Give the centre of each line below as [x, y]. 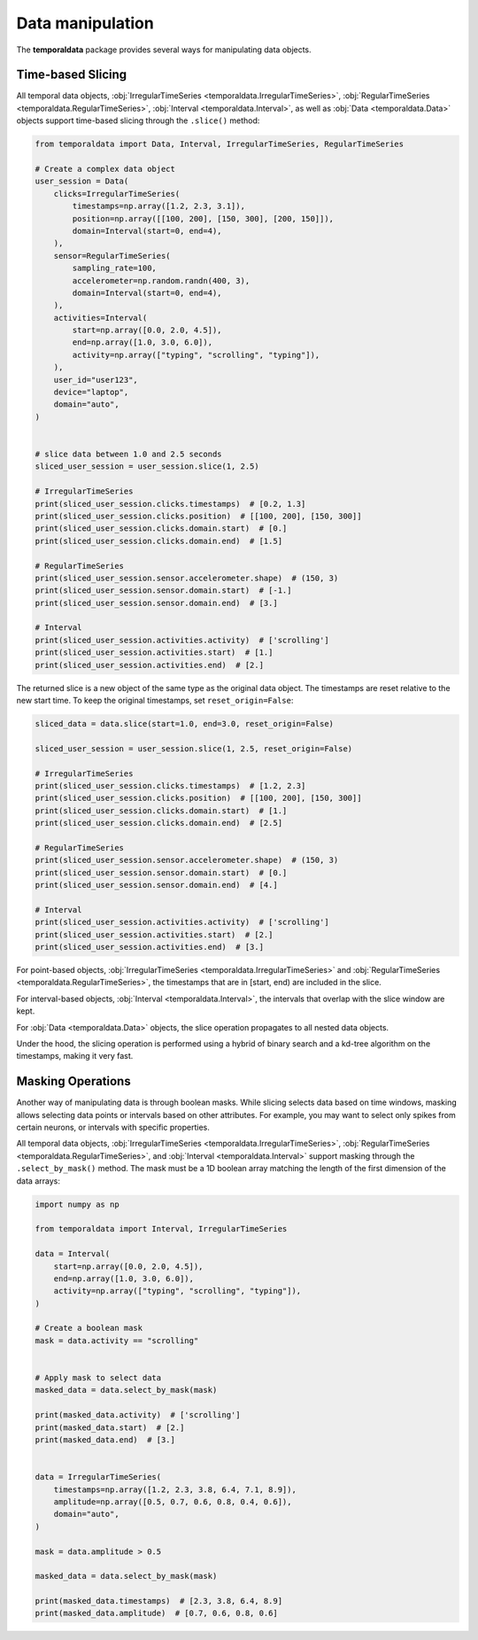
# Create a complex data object [105, 169]
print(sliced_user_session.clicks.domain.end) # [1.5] [159, 541]
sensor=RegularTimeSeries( [112, 256]
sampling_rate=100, [114, 268]
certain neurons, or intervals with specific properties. [113, 1127]
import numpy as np [77, 1204]
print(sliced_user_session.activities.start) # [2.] [154, 934]
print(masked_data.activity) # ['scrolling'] [138, 1415]
